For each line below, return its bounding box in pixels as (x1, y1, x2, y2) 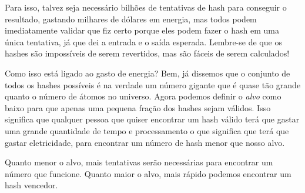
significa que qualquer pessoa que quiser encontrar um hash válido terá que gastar (5, 113, 300, 125)
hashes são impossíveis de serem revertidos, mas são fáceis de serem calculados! (5, 47, 290, 59)
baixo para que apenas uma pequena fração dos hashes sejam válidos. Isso (5, 101, 271, 114)
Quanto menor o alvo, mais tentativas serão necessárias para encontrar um (5, 156, 273, 168)
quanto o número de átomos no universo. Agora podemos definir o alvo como (5, 90, 281, 102)
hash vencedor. (5, 179, 58, 191)
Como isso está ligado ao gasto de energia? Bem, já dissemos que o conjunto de (5, 66, 290, 79)
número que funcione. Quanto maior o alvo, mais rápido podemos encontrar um (5, 167, 291, 179)
